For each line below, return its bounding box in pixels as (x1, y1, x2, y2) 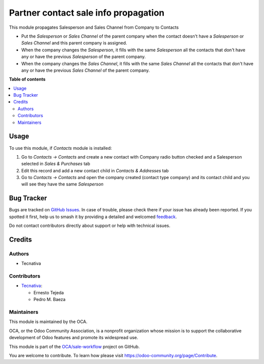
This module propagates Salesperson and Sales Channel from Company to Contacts (9, 24, 179, 30)
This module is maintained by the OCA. (9, 319, 88, 324)
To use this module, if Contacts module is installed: (9, 145, 112, 151)
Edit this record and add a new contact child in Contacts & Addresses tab (21, 167, 169, 173)
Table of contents (9, 76, 46, 82)
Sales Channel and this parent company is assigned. (21, 40, 127, 46)
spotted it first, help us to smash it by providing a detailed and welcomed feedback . (9, 214, 177, 220)
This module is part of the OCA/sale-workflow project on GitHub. (9, 344, 140, 349)
